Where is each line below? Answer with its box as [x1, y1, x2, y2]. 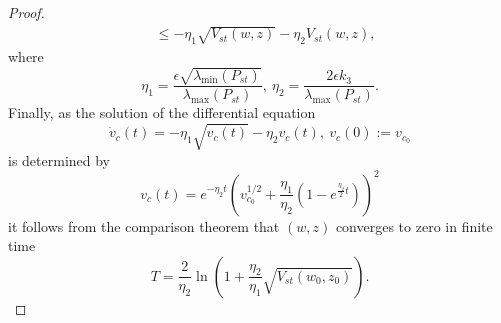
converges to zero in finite [335, 215, 493, 236]
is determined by [8, 149, 111, 170]
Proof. [8, 2, 45, 22]
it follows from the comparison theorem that [8, 215, 280, 236]
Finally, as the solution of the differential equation [8, 102, 316, 123]
